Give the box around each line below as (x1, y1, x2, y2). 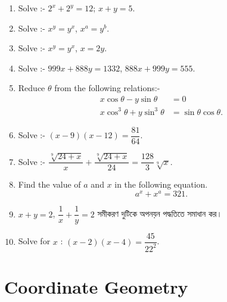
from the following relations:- (54, 82, 160, 94)
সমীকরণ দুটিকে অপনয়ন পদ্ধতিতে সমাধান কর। (97, 207, 222, 220)
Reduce (18, 82, 45, 94)
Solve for (18, 235, 51, 247)
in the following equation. (114, 178, 208, 191)
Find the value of (18, 178, 81, 191)
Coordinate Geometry (4, 274, 188, 298)
